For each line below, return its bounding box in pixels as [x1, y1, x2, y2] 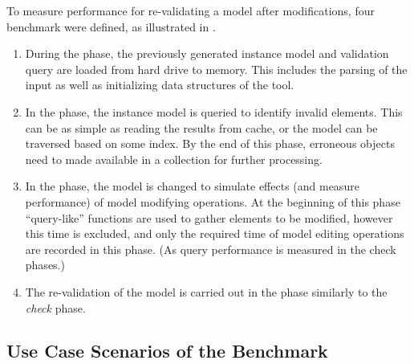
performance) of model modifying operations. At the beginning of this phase [25, 193, 400, 210]
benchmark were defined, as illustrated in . [6, 18, 216, 35]
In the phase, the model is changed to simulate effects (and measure [25, 178, 359, 194]
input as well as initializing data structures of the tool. [25, 76, 294, 93]
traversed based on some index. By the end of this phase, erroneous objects [25, 135, 395, 152]
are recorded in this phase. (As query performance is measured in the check [25, 240, 396, 257]
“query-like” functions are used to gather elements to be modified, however [25, 209, 393, 226]
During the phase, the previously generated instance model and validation [25, 45, 389, 62]
